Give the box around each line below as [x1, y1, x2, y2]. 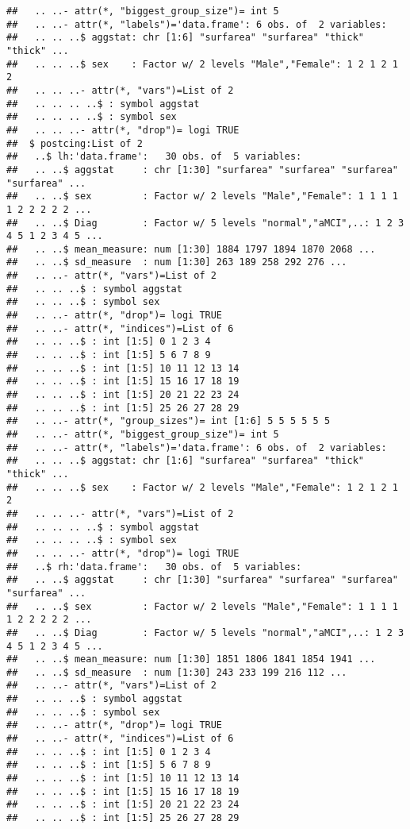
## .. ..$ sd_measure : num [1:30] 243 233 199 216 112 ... [6, 666, 347, 678]
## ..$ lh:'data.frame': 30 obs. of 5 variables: [6, 151, 302, 163]
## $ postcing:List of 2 [6, 137, 143, 149]
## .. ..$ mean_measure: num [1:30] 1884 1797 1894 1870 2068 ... [6, 243, 376, 255]
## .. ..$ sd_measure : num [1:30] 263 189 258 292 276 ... [6, 256, 347, 268]
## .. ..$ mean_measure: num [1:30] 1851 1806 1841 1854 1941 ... [6, 654, 376, 665]
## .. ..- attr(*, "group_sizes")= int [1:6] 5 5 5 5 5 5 [6, 415, 331, 427]
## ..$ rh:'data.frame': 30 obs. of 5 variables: [6, 561, 302, 573]
